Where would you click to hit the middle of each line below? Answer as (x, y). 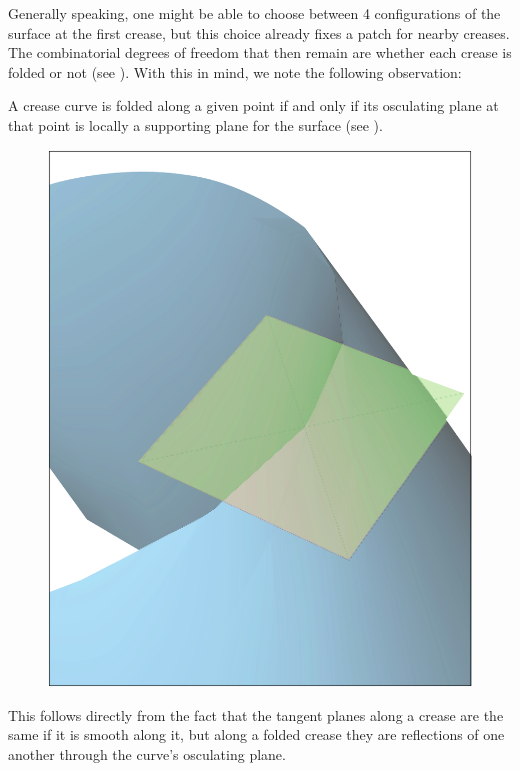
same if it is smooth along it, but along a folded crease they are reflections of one (256, 734)
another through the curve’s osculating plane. (147, 753)
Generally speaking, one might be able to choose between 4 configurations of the (254, 13)
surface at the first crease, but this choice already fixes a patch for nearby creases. (259, 32)
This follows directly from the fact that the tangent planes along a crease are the (256, 714)
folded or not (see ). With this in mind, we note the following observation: (235, 71)
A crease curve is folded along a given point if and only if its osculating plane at (253, 105)
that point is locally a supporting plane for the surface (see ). (195, 124)
